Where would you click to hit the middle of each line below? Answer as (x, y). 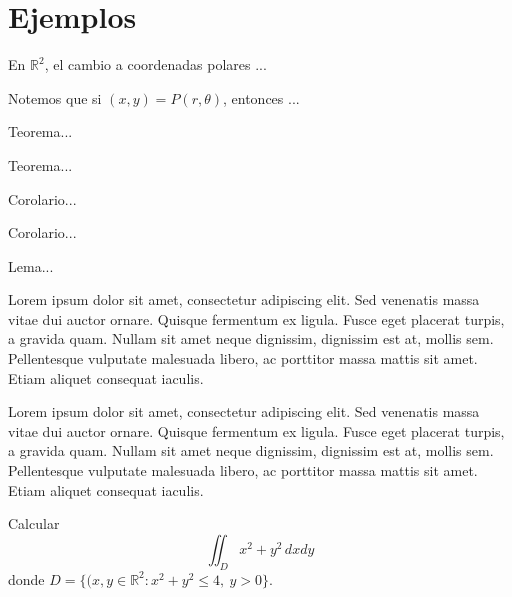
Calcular (34, 523)
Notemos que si (55, 97)
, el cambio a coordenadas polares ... (155, 64)
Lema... (31, 265)
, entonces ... (261, 97)
